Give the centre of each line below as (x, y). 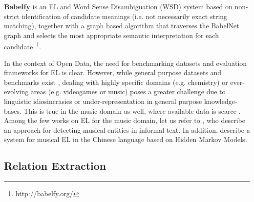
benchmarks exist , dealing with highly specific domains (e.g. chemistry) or (116, 82)
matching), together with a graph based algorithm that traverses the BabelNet (122, 26)
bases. (13, 111)
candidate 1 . (22, 46)
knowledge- (221, 101)
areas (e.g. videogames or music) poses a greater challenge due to (128, 91)
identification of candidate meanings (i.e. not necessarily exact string (125, 16)
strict (12, 16)
